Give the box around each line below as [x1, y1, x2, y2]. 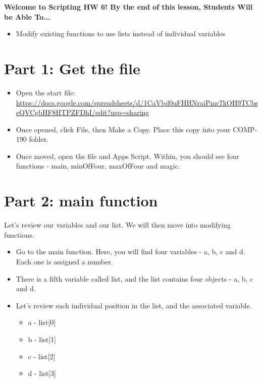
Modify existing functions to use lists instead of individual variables [16, 28, 225, 39]
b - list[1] [28, 334, 56, 344]
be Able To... [4, 11, 50, 22]
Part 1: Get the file [4, 58, 140, 78]
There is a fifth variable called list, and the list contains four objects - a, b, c [16, 273, 253, 284]
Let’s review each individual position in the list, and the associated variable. [16, 300, 252, 310]
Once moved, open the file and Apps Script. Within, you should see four [16, 150, 240, 161]
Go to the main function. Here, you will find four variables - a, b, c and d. [16, 246, 245, 257]
